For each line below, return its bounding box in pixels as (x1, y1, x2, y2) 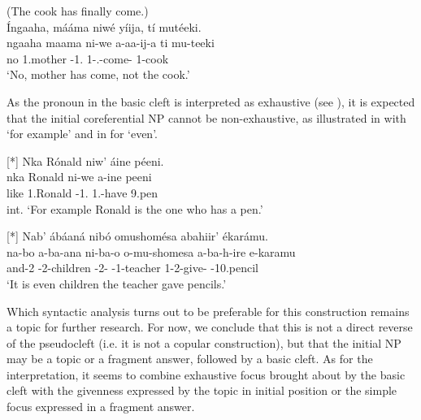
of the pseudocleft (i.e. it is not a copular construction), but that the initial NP (7, 334, 401, 351)
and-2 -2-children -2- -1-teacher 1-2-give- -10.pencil (7, 259, 258, 276)
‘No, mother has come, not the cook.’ (7, 66, 190, 83)
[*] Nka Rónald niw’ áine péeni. (7, 152, 164, 169)
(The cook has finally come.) (7, 2, 149, 19)
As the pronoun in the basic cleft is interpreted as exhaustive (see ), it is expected (7, 93, 415, 110)
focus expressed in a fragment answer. (7, 398, 195, 415)
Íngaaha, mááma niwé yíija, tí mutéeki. (7, 18, 202, 35)
